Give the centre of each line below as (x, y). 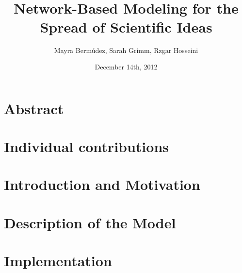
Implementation (58, 260)
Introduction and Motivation (102, 184)
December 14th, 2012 (126, 66)
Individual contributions (87, 146)
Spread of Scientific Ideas (126, 27)
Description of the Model (90, 222)
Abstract (34, 108)
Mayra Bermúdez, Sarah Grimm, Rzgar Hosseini (126, 50)
